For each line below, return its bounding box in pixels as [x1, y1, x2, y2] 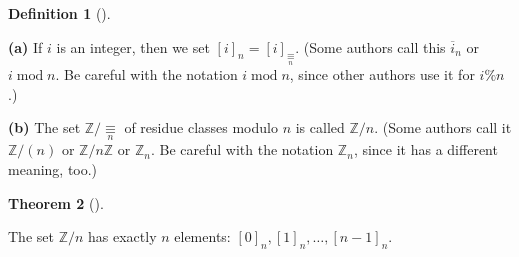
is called [295, 117, 345, 138]
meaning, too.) [8, 158, 98, 179]
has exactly [88, 226, 157, 247]
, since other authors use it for [289, 63, 475, 84]
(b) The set [8, 117, 81, 138]
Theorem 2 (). [8, 192, 104, 213]
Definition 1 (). [8, 3, 111, 23]
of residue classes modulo [124, 117, 278, 138]
